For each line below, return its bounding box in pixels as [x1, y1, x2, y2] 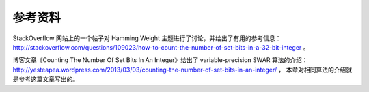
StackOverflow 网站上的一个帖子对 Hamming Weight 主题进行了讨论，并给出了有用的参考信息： [12, 34, 282, 42]
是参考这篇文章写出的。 [12, 75, 79, 83]
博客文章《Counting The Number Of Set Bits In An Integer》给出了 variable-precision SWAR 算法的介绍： [12, 56, 308, 64]
